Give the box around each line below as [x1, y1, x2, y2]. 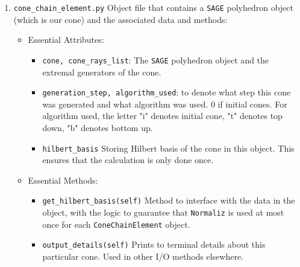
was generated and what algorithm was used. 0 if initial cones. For [42, 97, 287, 110]
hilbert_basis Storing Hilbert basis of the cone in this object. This [42, 141, 295, 154]
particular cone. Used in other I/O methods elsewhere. [42, 250, 244, 262]
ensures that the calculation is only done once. [42, 153, 214, 166]
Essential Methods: [28, 173, 98, 186]
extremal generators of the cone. [42, 65, 161, 78]
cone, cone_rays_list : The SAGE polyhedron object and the [42, 53, 269, 66]
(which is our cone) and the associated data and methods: [13, 13, 228, 25]
